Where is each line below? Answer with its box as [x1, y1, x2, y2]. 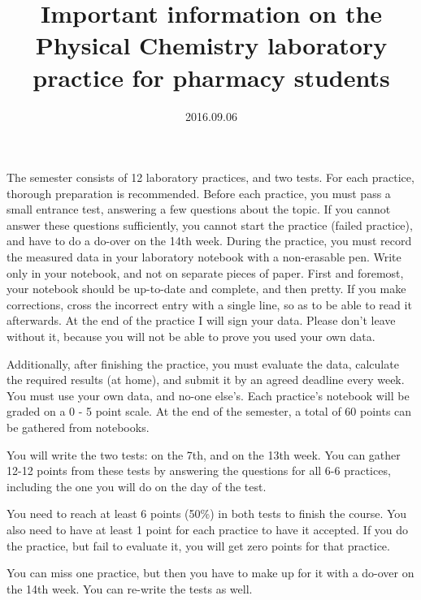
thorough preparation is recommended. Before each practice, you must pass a [7, 184, 391, 201]
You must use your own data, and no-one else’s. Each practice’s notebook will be [7, 386, 410, 404]
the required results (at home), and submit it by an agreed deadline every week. [7, 371, 405, 388]
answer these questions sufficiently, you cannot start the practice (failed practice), [7, 216, 413, 233]
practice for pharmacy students [33, 60, 390, 93]
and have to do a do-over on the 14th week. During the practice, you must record [7, 232, 412, 249]
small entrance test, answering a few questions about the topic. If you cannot [7, 201, 391, 218]
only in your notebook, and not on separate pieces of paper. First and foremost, [7, 264, 404, 281]
